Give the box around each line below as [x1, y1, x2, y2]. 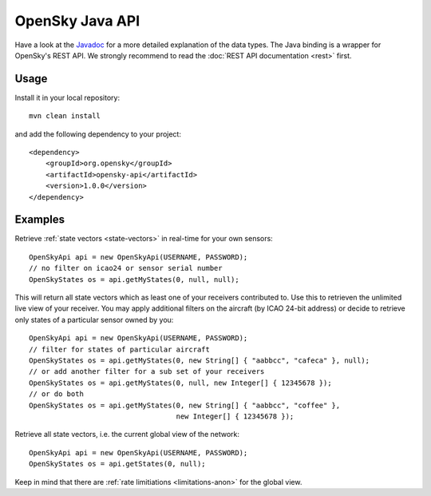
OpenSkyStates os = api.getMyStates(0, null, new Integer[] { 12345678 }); [29, 378, 332, 387]
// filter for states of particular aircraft [29, 344, 211, 354]
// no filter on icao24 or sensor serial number [29, 264, 223, 273]
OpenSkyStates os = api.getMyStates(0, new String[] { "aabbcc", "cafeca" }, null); [29, 356, 370, 365]
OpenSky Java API [14, 12, 140, 30]
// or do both [29, 390, 84, 399]
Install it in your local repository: [14, 93, 120, 102]
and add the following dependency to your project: [14, 129, 181, 139]
